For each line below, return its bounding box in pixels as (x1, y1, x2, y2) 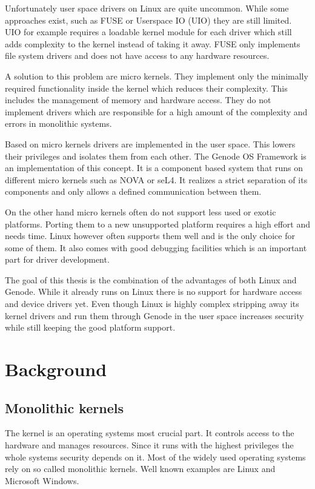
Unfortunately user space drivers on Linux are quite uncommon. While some (5, 2, 289, 14)
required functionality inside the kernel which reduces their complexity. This (5, 81, 288, 94)
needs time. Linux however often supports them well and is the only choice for (5, 229, 295, 242)
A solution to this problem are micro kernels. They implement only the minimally (5, 69, 308, 82)
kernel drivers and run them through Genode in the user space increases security (5, 309, 304, 322)
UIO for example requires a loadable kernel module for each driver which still (5, 25, 292, 38)
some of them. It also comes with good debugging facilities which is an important (5, 241, 307, 254)
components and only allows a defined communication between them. (5, 185, 262, 198)
